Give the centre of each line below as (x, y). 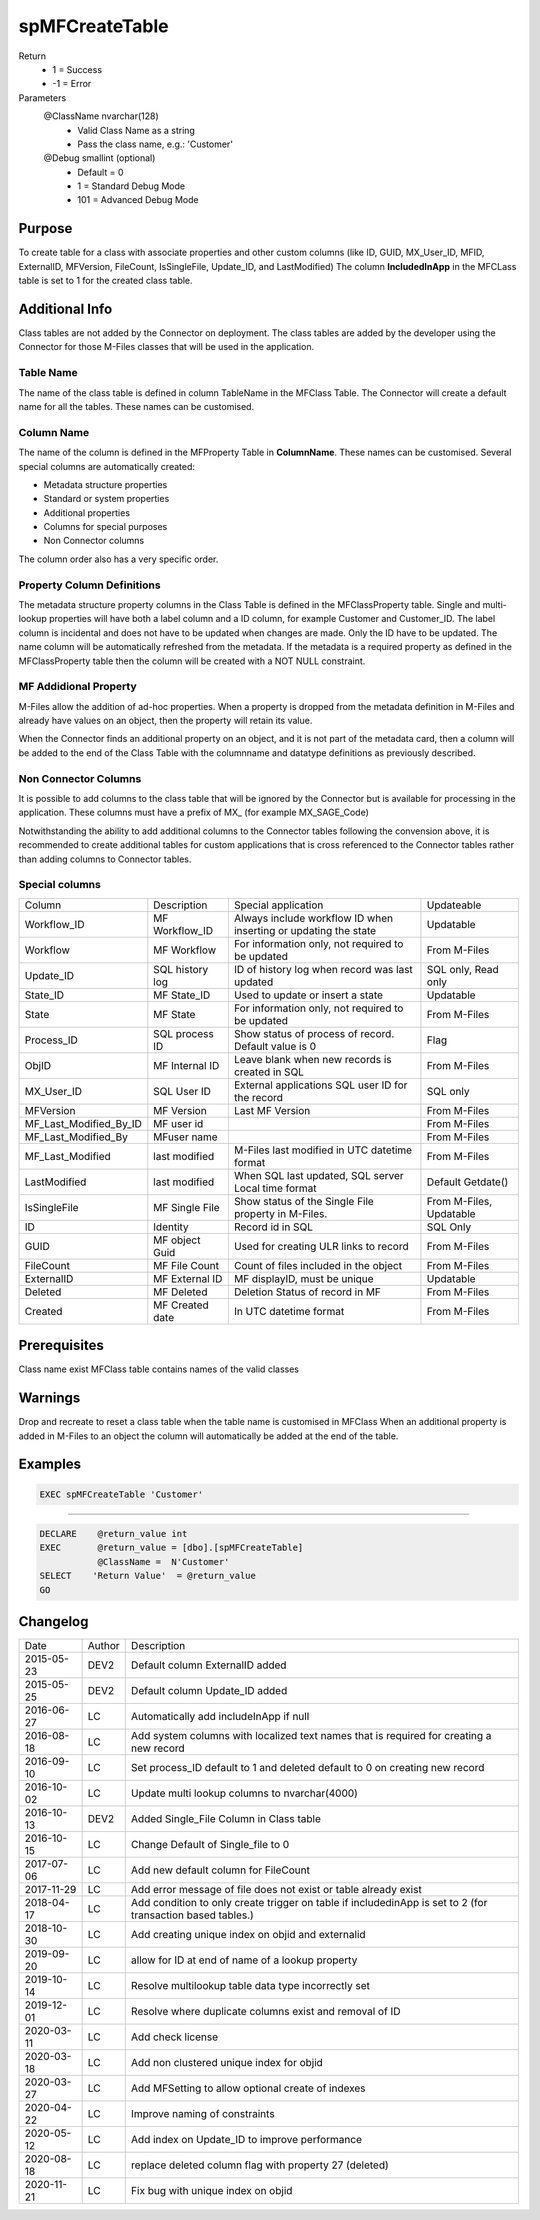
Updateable (454, 905)
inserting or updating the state (305, 930)
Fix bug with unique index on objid (211, 2191)
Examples (50, 1464)
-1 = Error (72, 84)
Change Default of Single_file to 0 (210, 1845)
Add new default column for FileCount (220, 1870)
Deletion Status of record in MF (307, 1292)
